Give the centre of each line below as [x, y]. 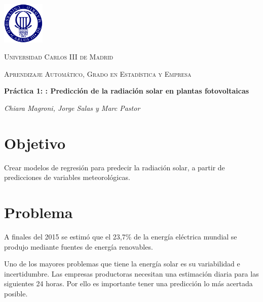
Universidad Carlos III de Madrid [59, 57]
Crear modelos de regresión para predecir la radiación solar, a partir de [115, 167]
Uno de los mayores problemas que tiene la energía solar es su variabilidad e [122, 264]
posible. [16, 293]
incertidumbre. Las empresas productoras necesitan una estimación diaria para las [131, 273]
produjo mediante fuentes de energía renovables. [79, 246]
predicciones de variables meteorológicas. [67, 177]
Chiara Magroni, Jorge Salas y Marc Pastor [72, 108]
